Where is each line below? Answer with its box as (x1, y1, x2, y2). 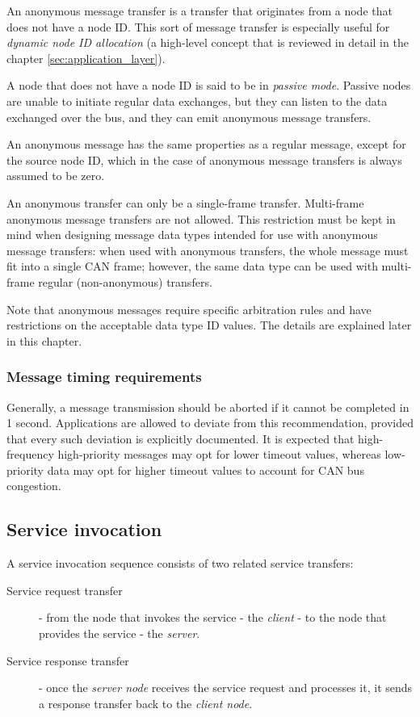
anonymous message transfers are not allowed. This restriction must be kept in (6, 210, 396, 227)
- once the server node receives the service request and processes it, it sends (39, 679, 413, 696)
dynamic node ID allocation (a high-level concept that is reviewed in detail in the (6, 34, 409, 51)
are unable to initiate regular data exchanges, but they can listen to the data (6, 92, 388, 109)
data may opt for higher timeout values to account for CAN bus (47, 461, 364, 478)
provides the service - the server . (39, 625, 200, 642)
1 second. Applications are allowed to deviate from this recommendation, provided (6, 414, 414, 431)
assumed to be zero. (6, 167, 105, 184)
